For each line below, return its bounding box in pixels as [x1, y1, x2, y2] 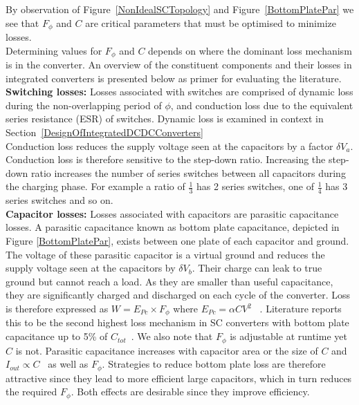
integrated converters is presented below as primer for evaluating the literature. [6, 70, 342, 85]
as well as [48, 357, 89, 371]
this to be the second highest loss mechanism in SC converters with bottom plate [6, 315, 349, 330]
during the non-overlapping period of [6, 97, 162, 112]
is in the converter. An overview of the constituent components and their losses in [6, 57, 352, 72]
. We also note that [131, 329, 213, 343]
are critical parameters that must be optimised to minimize [85, 15, 336, 30]
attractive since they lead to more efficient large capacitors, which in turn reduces [6, 370, 352, 385]
